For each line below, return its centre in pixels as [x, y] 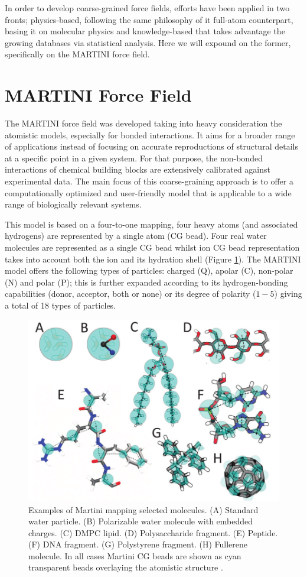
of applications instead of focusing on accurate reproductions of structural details [151, 146]
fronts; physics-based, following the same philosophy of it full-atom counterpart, [149, 19]
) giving [288, 294]
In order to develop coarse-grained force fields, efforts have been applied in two [147, 8]
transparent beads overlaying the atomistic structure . [126, 567]
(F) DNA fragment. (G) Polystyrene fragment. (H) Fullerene [138, 544]
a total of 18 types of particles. [61, 305]
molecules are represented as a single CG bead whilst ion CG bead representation [152, 247]
